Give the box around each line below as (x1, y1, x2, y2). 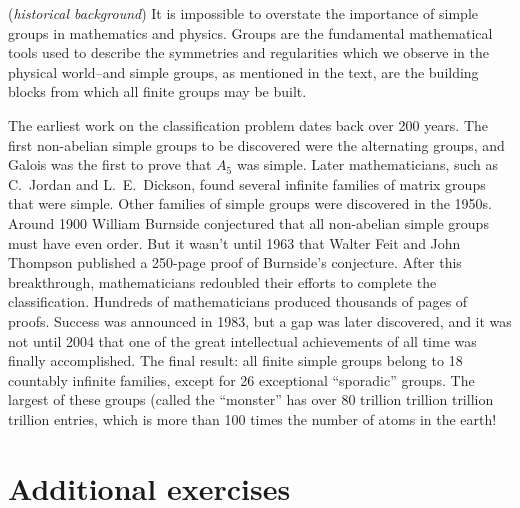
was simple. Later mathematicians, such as (236, 154, 499, 175)
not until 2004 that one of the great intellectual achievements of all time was (8, 330, 477, 351)
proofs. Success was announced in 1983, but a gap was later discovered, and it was (8, 310, 512, 331)
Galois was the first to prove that (8, 154, 212, 175)
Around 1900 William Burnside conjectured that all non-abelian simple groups (8, 212, 489, 233)
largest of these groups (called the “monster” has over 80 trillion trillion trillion (8, 389, 494, 410)
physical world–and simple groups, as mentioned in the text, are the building (8, 61, 479, 82)
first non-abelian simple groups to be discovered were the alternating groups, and (8, 134, 505, 155)
